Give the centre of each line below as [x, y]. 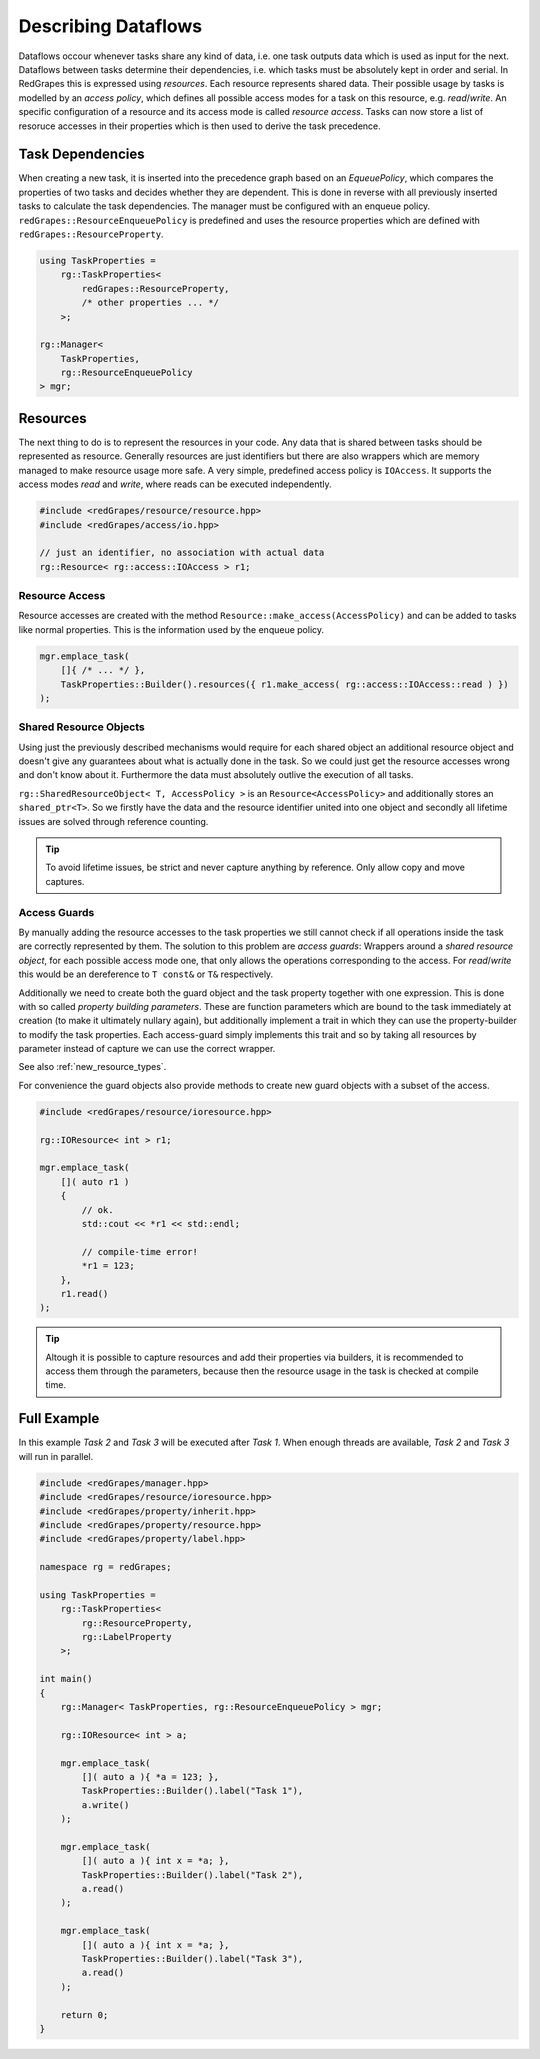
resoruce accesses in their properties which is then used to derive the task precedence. [200, 126]
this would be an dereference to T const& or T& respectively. [146, 974]
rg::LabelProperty [126, 1637]
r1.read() [84, 1293]
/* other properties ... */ [150, 303]
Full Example [59, 1418]
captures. [65, 881]
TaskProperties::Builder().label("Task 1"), [192, 1791]
